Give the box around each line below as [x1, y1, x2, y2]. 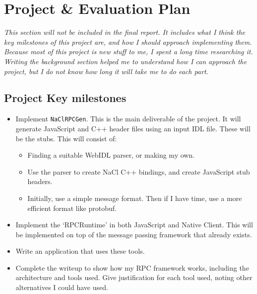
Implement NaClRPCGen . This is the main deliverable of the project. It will [15, 113, 241, 124]
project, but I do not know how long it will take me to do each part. [4, 66, 208, 76]
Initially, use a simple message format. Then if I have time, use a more [27, 193, 242, 203]
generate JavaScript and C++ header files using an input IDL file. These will [15, 123, 251, 133]
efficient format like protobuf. [27, 202, 117, 213]
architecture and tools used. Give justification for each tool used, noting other [15, 272, 253, 283]
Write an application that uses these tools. [15, 246, 145, 256]
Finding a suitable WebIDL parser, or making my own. [27, 150, 195, 160]
